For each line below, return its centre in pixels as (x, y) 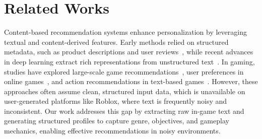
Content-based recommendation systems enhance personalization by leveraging (125, 32)
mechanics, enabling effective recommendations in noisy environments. (112, 131)
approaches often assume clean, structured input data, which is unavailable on (125, 91)
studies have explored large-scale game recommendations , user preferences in (124, 71)
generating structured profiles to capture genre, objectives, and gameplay (117, 121)
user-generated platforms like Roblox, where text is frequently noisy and (116, 101)
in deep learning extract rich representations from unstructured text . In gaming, (129, 61)
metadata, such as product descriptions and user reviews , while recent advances (129, 52)
